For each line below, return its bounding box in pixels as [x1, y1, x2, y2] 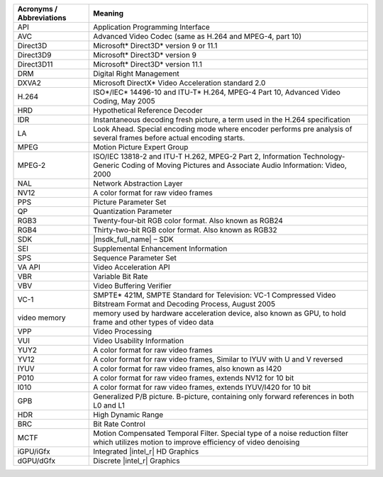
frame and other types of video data [93, 318, 214, 327]
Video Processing [93, 327, 152, 336]
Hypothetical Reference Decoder [93, 106, 203, 115]
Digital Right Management [93, 69, 180, 78]
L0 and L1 [93, 400, 126, 410]
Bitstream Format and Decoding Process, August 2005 [93, 299, 276, 308]
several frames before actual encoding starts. [93, 133, 245, 142]
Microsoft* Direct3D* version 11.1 [93, 60, 202, 69]
